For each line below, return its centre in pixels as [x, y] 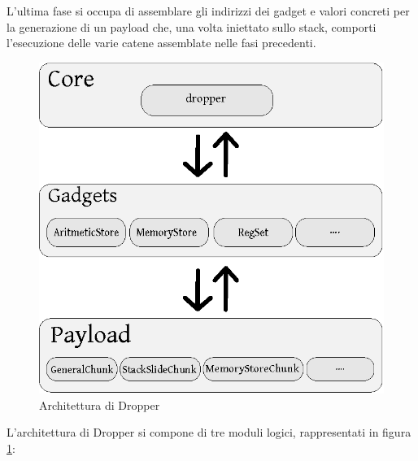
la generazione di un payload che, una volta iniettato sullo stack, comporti [192, 26]
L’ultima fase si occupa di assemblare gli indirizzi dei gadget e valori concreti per [208, 11]
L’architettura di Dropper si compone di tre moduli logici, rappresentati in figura [209, 432]
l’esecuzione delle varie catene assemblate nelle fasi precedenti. [161, 43]
